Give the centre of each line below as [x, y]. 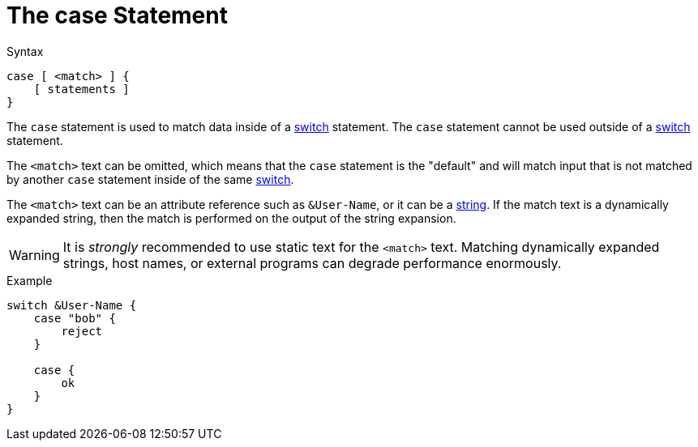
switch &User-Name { [72, 305]
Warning [34, 255]
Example [30, 280]
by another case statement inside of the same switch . [150, 179]
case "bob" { [75, 318]
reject [82, 331]
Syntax [25, 51]
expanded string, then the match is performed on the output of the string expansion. [231, 218]
